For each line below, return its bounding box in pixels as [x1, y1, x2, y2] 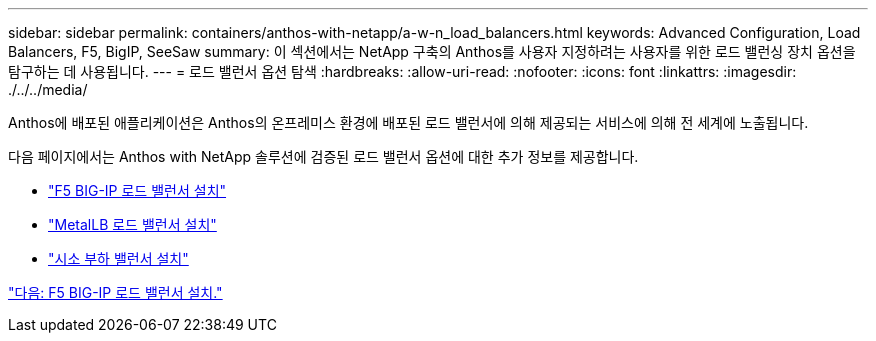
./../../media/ [8, 81, 88, 98]
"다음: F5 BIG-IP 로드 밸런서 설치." [8, 284, 223, 301]
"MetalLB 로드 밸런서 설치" [48, 216, 217, 233]
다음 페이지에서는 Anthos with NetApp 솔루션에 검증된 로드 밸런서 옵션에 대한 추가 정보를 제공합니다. [8, 148, 639, 165]
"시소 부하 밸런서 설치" [48, 250, 189, 267]
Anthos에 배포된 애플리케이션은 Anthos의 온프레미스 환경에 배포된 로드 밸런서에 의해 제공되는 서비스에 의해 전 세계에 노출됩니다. [8, 114, 809, 131]
